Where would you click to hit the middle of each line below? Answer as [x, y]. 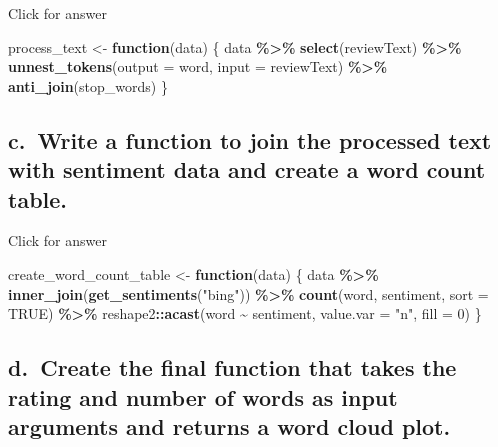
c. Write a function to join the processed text [250, 139]
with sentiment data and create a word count [247, 169]
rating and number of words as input [203, 396]
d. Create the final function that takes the [232, 367]
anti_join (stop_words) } [88, 85]
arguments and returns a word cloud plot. [229, 425]
